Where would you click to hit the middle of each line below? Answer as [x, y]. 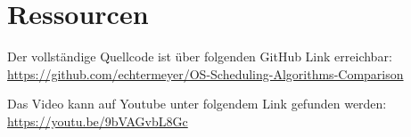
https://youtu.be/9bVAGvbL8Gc [98, 121]
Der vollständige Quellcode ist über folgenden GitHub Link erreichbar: [200, 56]
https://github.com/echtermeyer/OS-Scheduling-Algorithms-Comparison [205, 73]
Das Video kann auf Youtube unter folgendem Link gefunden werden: [197, 104]
